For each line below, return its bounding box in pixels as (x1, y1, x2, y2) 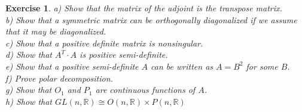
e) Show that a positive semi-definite (5, 60, 139, 72)
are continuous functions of (95, 83, 196, 96)
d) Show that (5, 48, 52, 61)
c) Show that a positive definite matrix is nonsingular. (5, 36, 203, 49)
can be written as (151, 60, 213, 72)
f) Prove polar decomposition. (5, 71, 113, 84)
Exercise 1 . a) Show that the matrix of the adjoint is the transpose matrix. (5, 2, 282, 14)
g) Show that (5, 83, 52, 96)
